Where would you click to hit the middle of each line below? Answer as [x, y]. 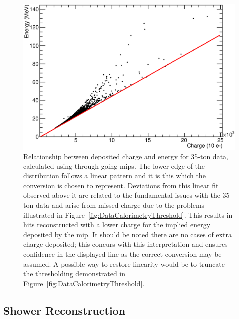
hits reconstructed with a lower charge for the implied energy [117, 225]
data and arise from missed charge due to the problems [120, 205]
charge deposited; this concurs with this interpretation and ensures [125, 244]
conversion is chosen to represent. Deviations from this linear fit [121, 185]
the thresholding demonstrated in [75, 273]
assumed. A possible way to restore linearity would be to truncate [124, 263]
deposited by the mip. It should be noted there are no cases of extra [127, 234]
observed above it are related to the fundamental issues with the [122, 195]
